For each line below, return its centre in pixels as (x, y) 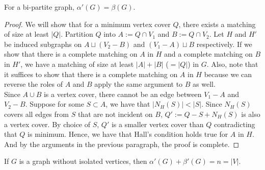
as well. (204, 84)
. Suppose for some (55, 104)
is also (251, 114)
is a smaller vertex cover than (157, 124)
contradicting (235, 124)
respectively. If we (224, 44)
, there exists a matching (217, 24)
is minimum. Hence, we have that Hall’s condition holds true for (128, 134)
